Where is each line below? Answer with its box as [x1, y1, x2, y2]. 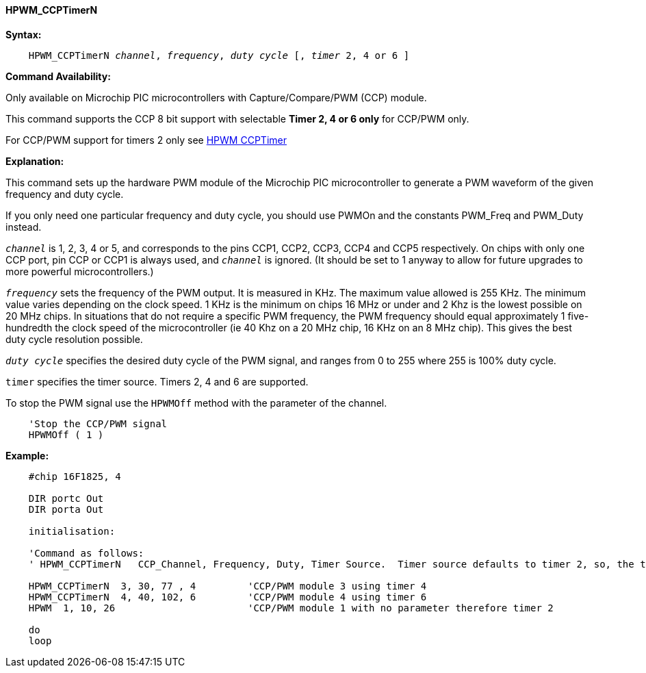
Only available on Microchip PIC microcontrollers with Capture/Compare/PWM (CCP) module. [5, 91, 427, 103]
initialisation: [28, 525, 116, 537]
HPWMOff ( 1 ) [28, 429, 104, 440]
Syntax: [5, 28, 42, 40]
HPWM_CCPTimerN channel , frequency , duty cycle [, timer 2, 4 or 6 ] [28, 49, 410, 61]
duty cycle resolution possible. [5, 333, 143, 345]
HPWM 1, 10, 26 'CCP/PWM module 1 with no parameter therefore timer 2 [28, 602, 554, 613]
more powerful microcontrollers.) [5, 265, 154, 277]
